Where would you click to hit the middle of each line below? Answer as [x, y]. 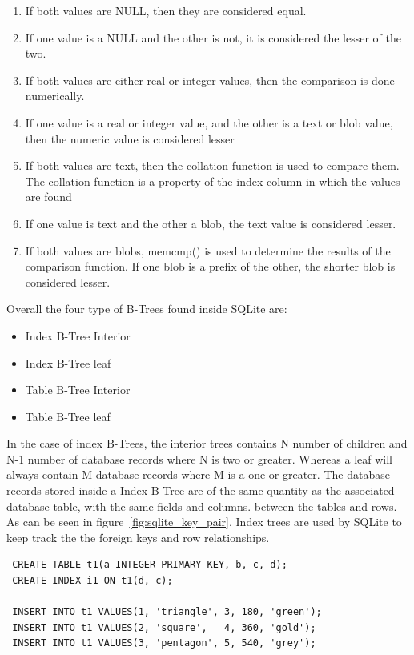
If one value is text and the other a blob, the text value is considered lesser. [211, 223]
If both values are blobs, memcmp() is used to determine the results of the [208, 250]
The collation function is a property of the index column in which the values [213, 181]
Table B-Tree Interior [78, 390]
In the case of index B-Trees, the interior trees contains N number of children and [207, 443]
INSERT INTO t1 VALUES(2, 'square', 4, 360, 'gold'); [164, 627]
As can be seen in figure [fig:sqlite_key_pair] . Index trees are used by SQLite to [204, 522]
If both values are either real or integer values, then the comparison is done [210, 80]
